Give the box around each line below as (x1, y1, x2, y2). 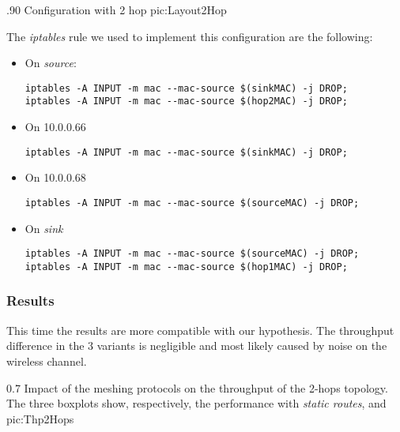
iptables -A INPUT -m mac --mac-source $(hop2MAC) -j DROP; (25, 96, 348, 107)
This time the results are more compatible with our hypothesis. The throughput (6, 321, 394, 338)
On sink (25, 220, 63, 236)
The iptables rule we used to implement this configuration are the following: (6, 28, 373, 44)
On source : (25, 54, 77, 71)
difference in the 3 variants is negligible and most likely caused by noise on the (6, 337, 387, 354)
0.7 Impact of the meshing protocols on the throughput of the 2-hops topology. (6, 379, 388, 396)
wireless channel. (6, 352, 87, 369)
